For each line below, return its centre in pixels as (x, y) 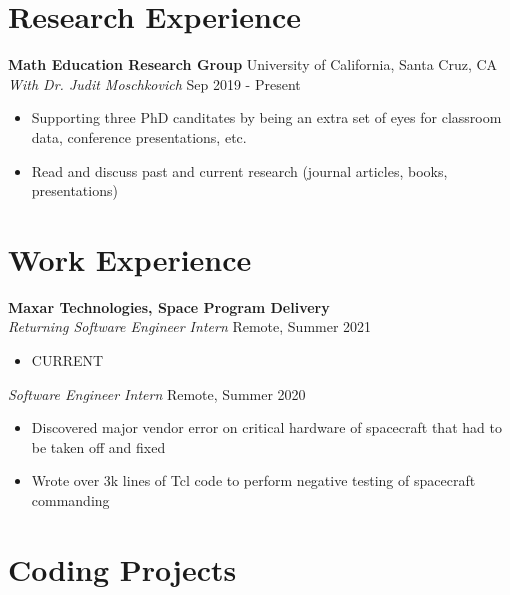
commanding (70, 499)
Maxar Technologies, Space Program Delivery (169, 306)
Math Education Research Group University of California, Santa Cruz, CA (253, 64)
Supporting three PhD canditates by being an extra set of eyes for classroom (266, 117)
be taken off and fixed (98, 446)
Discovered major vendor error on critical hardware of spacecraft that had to (266, 427)
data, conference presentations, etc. (139, 136)
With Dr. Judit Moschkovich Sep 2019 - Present (154, 83)
